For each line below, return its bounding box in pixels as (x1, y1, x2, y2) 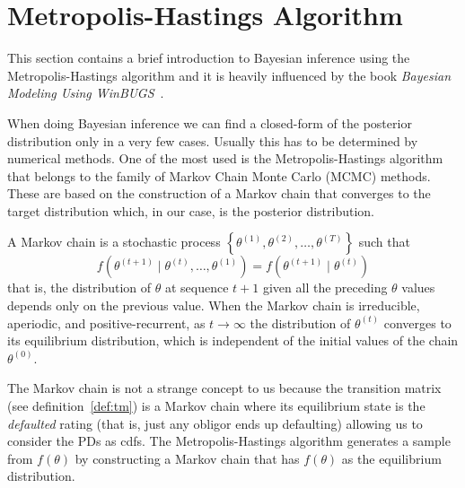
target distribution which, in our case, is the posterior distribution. (7, 201, 375, 220)
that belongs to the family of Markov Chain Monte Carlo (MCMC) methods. (7, 166, 431, 185)
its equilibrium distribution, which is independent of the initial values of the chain (7, 331, 459, 350)
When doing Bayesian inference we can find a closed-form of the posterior (7, 113, 412, 132)
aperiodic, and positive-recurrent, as (7, 313, 206, 332)
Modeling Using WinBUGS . (7, 83, 164, 102)
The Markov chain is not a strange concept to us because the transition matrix (7, 379, 442, 397)
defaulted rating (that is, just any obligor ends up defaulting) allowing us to (7, 414, 423, 432)
